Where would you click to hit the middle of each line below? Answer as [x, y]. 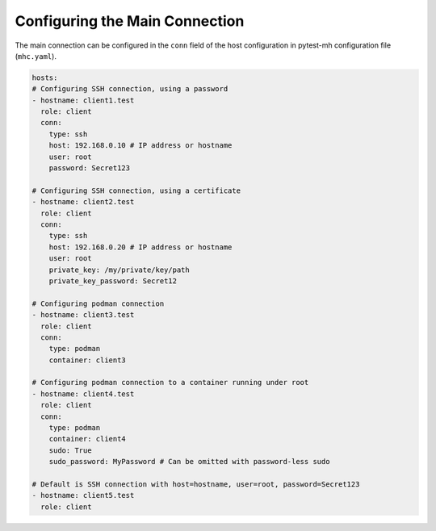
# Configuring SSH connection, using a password [130, 89]
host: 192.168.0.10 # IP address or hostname [140, 146]
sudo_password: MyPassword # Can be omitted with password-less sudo [189, 462]
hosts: [45, 77]
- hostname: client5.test [83, 495]
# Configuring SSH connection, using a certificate [136, 190]
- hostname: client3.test [83, 315]
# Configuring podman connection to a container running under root [170, 383]
